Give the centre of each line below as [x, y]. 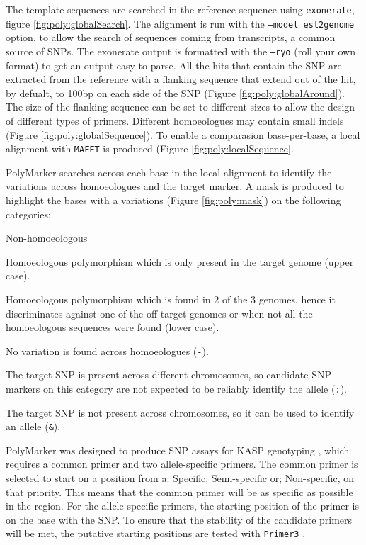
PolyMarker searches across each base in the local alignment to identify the [169, 172]
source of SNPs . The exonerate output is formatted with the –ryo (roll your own [181, 51]
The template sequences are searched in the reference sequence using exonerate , [180, 9]
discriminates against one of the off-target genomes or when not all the [159, 313]
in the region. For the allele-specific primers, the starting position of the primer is [183, 506]
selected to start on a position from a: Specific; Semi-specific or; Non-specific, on [180, 478]
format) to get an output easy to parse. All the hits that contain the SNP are [174, 65]
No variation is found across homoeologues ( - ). [107, 350]
